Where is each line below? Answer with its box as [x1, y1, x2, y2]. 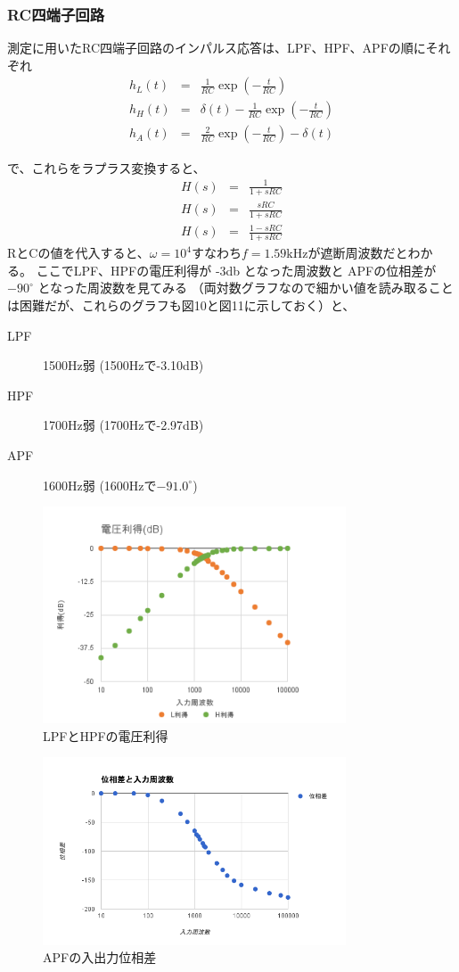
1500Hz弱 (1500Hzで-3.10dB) [43, 356, 204, 375]
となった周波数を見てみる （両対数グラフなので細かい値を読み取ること [37, 278, 454, 297]
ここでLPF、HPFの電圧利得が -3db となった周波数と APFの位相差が [36, 260, 437, 279]
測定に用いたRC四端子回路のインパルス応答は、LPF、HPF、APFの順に [7, 38, 426, 57]
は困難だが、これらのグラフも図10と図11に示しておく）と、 [7, 296, 356, 314]
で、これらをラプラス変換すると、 [7, 158, 206, 177]
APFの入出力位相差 [43, 948, 157, 967]
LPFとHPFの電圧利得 [43, 726, 168, 745]
